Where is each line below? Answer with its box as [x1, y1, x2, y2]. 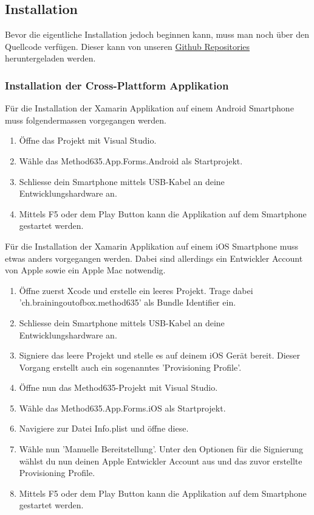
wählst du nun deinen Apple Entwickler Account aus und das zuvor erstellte [19, 454, 302, 467]
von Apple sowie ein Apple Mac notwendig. [5, 264, 166, 276]
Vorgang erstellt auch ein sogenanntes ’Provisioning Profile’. [19, 360, 242, 373]
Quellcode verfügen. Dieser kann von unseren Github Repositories [5, 40, 250, 52]
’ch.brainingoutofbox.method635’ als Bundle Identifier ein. [19, 296, 236, 309]
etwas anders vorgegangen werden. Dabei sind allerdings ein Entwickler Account [5, 251, 303, 264]
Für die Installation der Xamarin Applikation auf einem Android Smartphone [5, 102, 294, 114]
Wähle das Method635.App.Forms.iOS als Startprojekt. [19, 401, 226, 414]
